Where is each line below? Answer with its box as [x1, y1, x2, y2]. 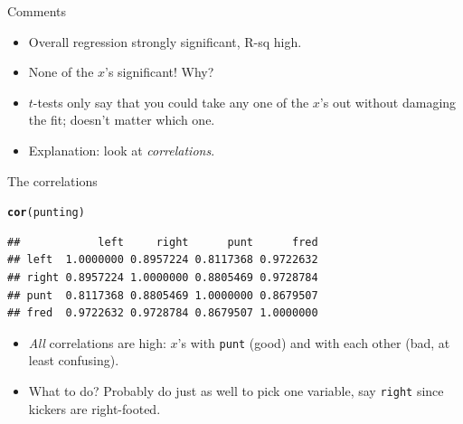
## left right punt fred [7, 235, 318, 249]
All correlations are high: [28, 333, 166, 352]
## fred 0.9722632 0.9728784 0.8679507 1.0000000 [7, 306, 318, 320]
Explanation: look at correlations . [28, 140, 215, 159]
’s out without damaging [319, 92, 457, 111]
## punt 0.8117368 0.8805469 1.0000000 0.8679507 [7, 288, 318, 302]
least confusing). [28, 351, 119, 370]
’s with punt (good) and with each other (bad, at [177, 333, 450, 352]
